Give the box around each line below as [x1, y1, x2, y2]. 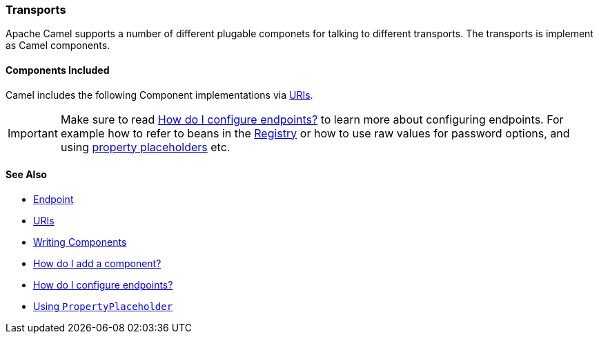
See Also [6, 168, 47, 181]
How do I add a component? [33, 257, 161, 269]
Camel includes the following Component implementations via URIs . [6, 88, 313, 101]
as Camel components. [6, 39, 110, 52]
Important [8, 126, 58, 140]
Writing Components [33, 235, 127, 248]
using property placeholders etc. [60, 139, 230, 154]
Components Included [6, 64, 110, 76]
